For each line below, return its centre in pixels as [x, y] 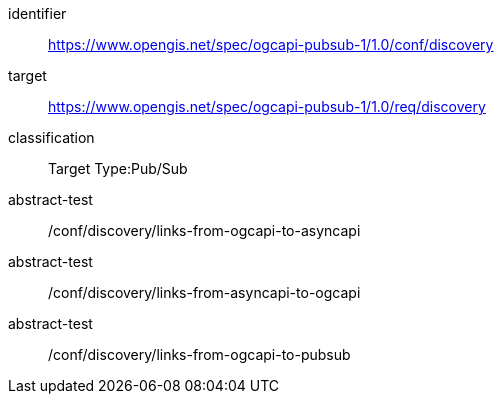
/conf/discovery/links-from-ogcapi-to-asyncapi [204, 230]
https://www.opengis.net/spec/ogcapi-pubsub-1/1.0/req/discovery [267, 106]
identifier [37, 13]
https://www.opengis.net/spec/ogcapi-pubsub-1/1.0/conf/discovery [271, 44]
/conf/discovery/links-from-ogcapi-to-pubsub [199, 354]
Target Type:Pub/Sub [118, 168]
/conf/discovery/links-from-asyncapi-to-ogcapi [204, 292]
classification [51, 137]
